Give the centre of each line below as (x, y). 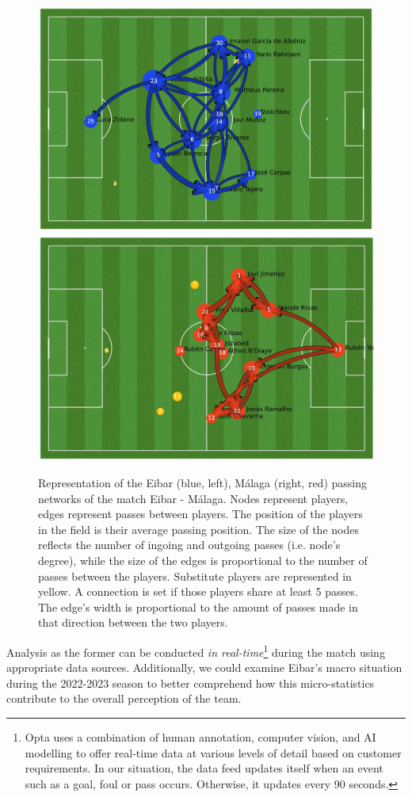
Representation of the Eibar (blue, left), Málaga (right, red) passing (202, 483)
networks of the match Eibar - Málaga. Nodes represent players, (193, 498)
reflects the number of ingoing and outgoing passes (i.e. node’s (189, 545)
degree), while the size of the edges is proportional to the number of (203, 561)
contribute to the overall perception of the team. (124, 698)
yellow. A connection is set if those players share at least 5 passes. (198, 591)
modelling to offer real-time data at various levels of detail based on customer (213, 752)
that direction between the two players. (133, 622)
